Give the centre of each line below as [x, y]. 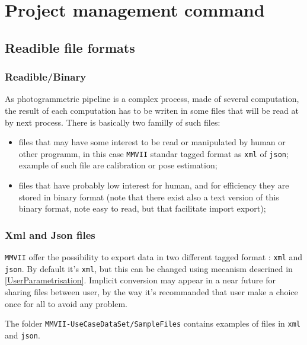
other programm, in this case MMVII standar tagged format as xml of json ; [153, 153]
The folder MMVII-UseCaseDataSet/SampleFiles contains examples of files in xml [153, 323]
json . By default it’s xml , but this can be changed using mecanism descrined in [149, 268]
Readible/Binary [46, 77]
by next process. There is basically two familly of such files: [113, 122]
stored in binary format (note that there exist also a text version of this [149, 197]
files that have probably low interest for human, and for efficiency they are [154, 185]
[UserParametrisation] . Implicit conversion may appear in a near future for [140, 280]
